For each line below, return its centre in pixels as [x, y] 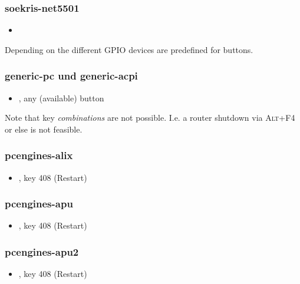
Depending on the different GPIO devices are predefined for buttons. [129, 49]
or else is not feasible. [44, 129]
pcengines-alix [39, 155]
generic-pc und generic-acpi [71, 76]
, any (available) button [61, 98]
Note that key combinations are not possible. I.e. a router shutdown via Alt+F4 [150, 118]
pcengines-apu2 [42, 251]
